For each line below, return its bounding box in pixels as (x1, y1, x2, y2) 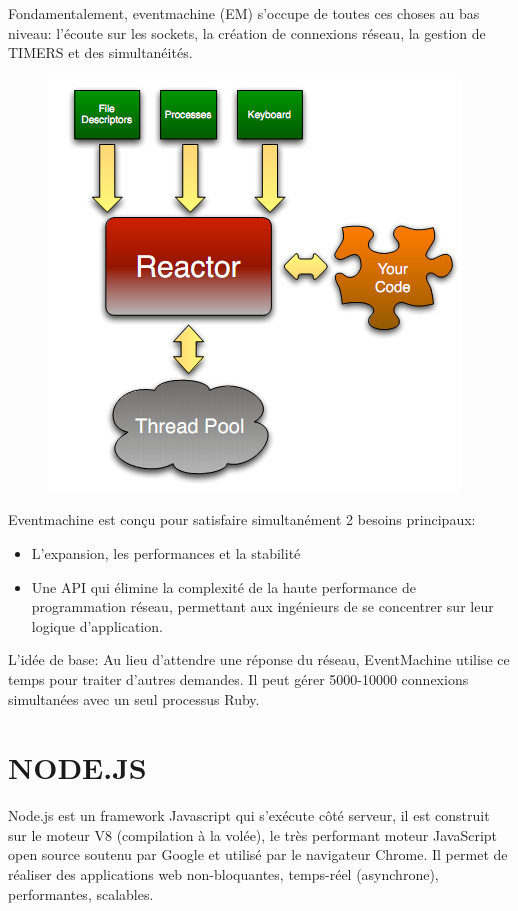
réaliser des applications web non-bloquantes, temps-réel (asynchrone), (8, 864, 439, 885)
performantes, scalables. (8, 883, 154, 904)
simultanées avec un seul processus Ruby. (8, 688, 260, 709)
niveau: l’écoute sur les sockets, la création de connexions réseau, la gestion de (8, 22, 486, 43)
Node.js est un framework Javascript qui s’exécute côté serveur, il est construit (8, 805, 490, 826)
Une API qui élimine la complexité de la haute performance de (31, 576, 416, 597)
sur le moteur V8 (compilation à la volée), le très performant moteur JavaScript (8, 824, 498, 845)
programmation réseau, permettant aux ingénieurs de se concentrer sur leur (31, 596, 494, 617)
